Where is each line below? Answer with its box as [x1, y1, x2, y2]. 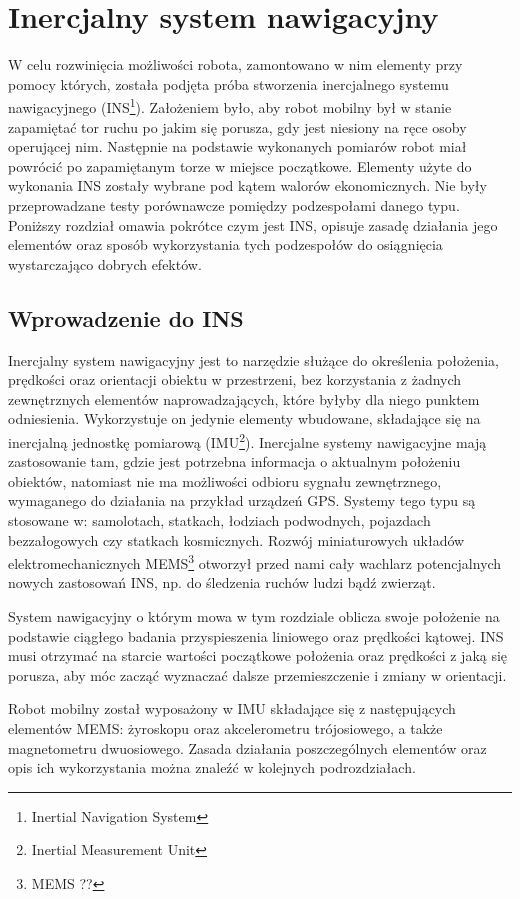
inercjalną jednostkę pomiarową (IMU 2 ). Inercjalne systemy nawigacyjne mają [8, 428, 487, 452]
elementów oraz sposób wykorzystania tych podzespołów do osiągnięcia [8, 234, 443, 255]
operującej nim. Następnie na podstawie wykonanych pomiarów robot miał [8, 136, 467, 157]
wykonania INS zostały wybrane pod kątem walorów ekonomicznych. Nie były [8, 175, 487, 196]
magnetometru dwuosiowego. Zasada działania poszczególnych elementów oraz [8, 737, 487, 758]
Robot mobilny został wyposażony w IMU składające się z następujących [8, 698, 456, 719]
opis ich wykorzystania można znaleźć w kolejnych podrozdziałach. [8, 757, 416, 778]
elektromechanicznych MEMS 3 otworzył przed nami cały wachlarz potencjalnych [8, 550, 502, 573]
